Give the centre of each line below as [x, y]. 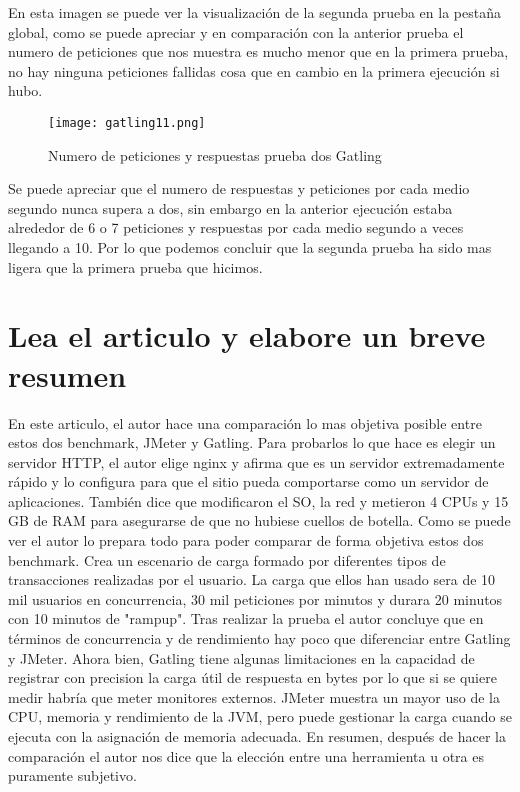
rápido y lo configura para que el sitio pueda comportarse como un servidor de [248, 481]
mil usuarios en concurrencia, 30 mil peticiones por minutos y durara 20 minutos [255, 598]
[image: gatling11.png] [127, 122]
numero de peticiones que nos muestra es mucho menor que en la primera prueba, [258, 51]
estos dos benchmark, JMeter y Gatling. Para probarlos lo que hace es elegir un [252, 442]
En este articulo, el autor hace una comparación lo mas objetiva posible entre [245, 422]
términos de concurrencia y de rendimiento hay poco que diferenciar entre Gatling [259, 638]
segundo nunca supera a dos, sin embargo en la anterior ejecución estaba [230, 207]
